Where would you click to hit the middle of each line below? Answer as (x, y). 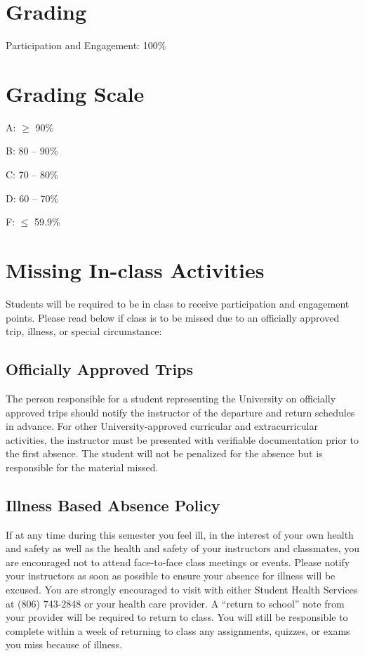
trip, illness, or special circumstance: (84, 331)
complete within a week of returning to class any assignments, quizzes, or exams (178, 630)
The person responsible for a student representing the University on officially (171, 398)
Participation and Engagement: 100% (86, 45)
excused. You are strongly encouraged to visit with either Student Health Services (182, 590)
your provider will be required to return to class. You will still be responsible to (177, 617)
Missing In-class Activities (135, 270)
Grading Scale (75, 93)
